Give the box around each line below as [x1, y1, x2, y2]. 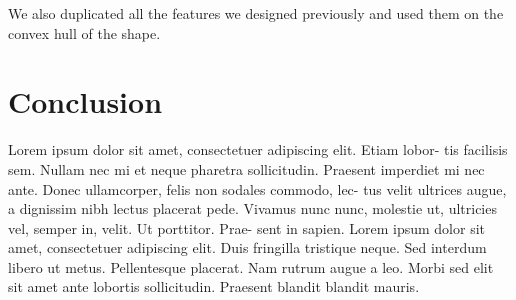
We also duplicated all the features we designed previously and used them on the [8, 3, 504, 23]
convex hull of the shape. [8, 22, 161, 43]
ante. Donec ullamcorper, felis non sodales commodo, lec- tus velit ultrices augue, [8, 178, 507, 199]
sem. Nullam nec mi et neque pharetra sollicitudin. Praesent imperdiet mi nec [8, 158, 485, 179]
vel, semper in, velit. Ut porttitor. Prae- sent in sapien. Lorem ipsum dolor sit [8, 217, 486, 238]
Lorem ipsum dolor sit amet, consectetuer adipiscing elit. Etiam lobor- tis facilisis [8, 139, 508, 160]
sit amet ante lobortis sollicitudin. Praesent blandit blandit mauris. [8, 276, 420, 297]
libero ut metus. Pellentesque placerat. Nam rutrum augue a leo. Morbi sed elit [8, 256, 494, 277]
